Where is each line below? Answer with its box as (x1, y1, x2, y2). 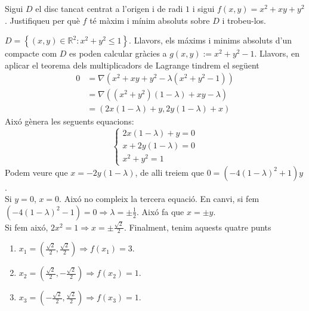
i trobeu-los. (222, 14, 267, 26)
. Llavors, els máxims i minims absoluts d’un (129, 34, 292, 46)
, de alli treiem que (135, 166, 205, 178)
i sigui (192, 2, 215, 14)
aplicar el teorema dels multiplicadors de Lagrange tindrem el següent (5, 58, 259, 71)
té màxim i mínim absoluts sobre (89, 14, 210, 26)
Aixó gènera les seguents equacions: (5, 115, 134, 127)
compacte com (5, 47, 57, 60)
